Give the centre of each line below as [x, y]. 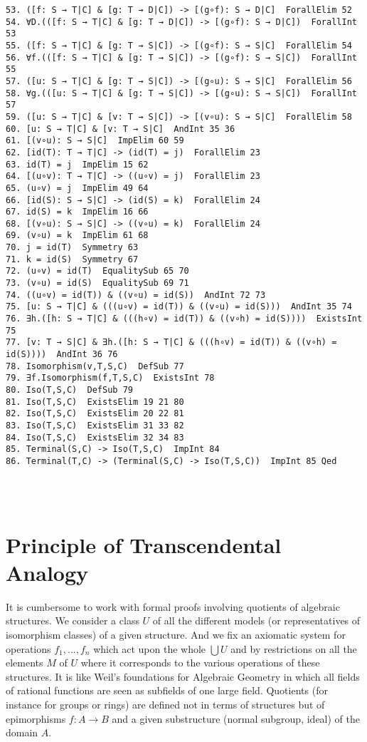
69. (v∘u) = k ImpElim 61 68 [77, 236]
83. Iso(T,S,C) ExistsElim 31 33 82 [95, 425]
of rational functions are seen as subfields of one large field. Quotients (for [167, 690]
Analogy [47, 572]
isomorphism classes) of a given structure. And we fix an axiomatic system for [176, 635]
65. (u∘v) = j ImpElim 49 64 [77, 188]
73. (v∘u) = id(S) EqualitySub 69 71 [97, 283]
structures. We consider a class [73, 620]
